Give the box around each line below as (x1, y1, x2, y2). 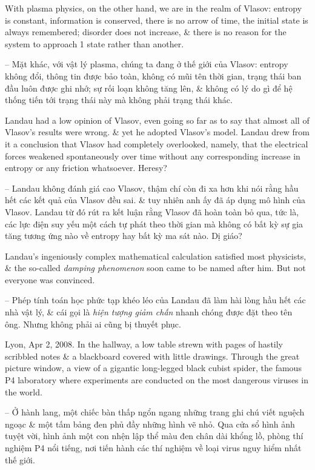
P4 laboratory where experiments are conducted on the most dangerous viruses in (5, 374, 308, 386)
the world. (5, 385, 42, 398)
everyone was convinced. (5, 273, 95, 286)
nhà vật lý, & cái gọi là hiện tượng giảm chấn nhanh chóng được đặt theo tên (5, 306, 293, 318)
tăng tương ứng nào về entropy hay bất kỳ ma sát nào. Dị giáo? (5, 229, 242, 242)
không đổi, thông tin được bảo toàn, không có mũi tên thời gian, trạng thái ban (5, 69, 302, 82)
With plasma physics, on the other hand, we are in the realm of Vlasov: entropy (5, 2, 302, 14)
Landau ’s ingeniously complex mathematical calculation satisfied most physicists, (5, 249, 307, 262)
